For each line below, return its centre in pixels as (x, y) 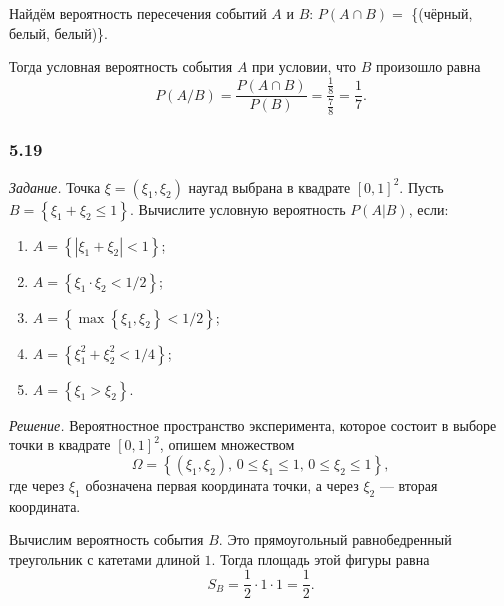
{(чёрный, (442, 13)
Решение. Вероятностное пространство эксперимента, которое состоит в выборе (253, 424)
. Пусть (421, 186)
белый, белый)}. (58, 32)
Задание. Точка (55, 186)
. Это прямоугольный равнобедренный (335, 539)
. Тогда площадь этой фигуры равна (320, 558)
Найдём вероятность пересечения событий (138, 13)
